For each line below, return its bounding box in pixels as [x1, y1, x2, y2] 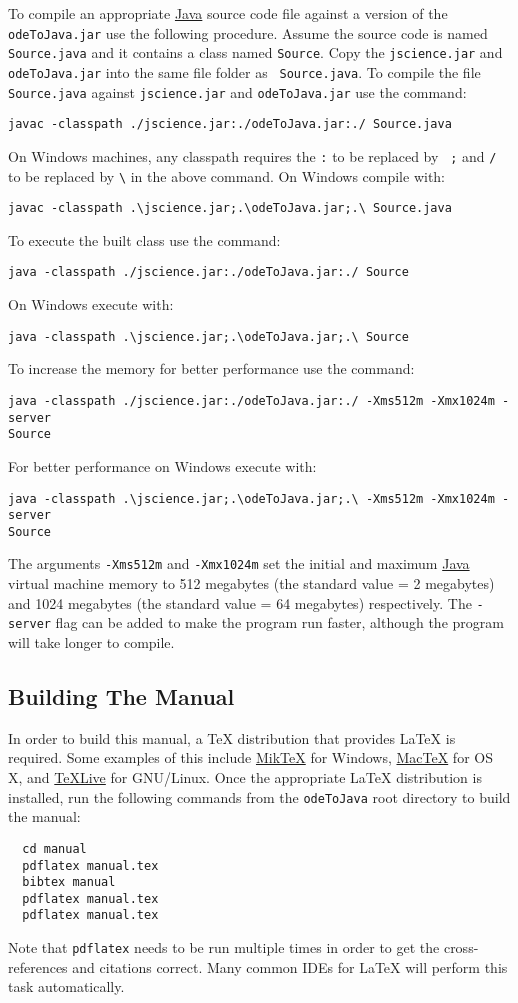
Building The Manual [8, 681, 235, 712]
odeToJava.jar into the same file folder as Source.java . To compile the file [8, 61, 481, 82]
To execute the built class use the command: [8, 229, 281, 250]
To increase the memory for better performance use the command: [8, 358, 415, 379]
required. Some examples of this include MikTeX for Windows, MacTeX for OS [8, 747, 493, 768]
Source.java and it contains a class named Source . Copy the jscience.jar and [8, 42, 503, 63]
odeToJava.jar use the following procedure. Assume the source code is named [8, 22, 488, 43]
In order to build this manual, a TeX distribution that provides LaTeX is [8, 727, 456, 748]
